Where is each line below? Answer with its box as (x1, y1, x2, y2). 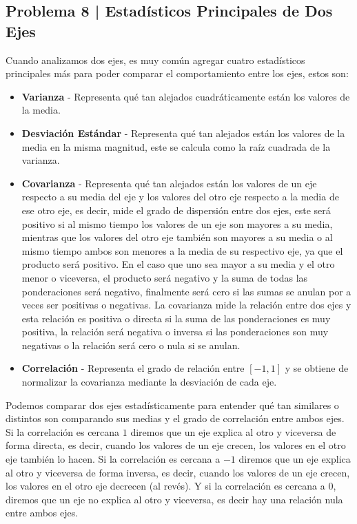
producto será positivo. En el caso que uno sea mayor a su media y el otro (21, 257, 335, 271)
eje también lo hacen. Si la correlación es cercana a (6, 452, 221, 466)
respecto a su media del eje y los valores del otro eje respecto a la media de (21, 189, 339, 204)
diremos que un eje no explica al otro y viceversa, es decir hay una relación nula (6, 492, 343, 506)
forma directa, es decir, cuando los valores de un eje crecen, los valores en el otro (6, 438, 346, 452)
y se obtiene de (285, 361, 349, 375)
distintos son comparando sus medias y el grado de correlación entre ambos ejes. (6, 411, 345, 426)
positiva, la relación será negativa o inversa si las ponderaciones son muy (21, 324, 329, 339)
